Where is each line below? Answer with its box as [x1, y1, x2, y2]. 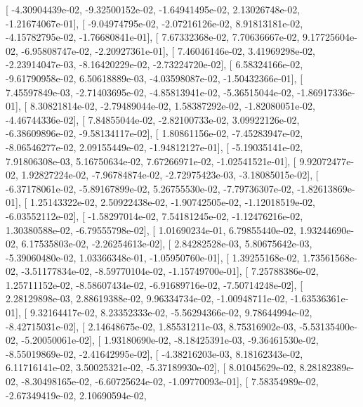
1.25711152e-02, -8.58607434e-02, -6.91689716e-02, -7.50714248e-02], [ [6, 277, 303, 292]
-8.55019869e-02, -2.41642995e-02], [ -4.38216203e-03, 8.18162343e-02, [6, 346, 303, 361]
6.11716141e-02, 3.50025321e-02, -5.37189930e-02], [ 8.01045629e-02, [6, 360, 296, 375]
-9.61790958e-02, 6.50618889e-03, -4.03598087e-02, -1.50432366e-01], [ [6, 70, 303, 85]
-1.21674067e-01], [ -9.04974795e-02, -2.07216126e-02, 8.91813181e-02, [6, 15, 303, 30]
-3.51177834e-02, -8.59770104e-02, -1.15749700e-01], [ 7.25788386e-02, [21, 264, 319, 278]
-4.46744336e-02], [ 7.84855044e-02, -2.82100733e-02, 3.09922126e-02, [6, 112, 300, 127]
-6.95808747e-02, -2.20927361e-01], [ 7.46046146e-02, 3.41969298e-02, [21, 43, 315, 58]
